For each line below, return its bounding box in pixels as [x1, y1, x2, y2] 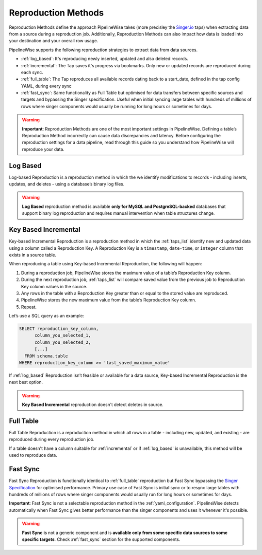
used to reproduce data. [9, 452, 58, 458]
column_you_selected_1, [34, 333, 91, 338]
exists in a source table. [9, 252, 57, 258]
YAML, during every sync [21, 83, 72, 89]
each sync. [21, 69, 43, 75]
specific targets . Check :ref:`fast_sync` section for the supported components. [22, 536, 180, 542]
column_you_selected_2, [34, 339, 91, 345]
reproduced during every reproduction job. [9, 436, 95, 443]
